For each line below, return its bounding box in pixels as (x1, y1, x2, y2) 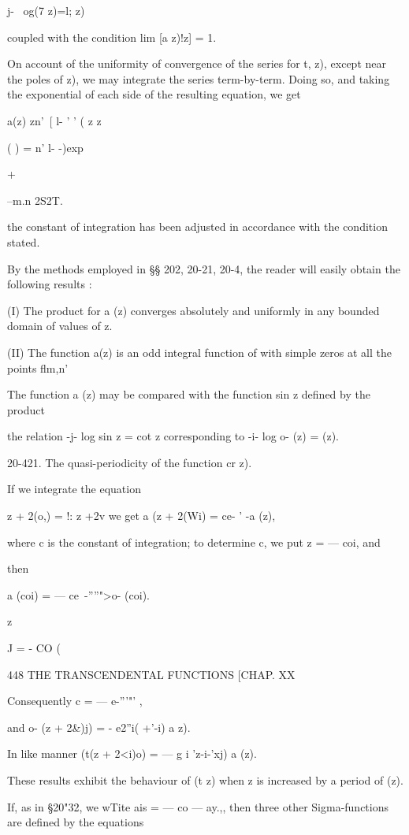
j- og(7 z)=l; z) (7, 2, 85, 18)
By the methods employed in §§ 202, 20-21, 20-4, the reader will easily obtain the (7, 260, 400, 276)
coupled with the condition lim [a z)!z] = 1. (7, 28, 217, 45)
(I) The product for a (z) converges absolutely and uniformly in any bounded (7, 302, 380, 318)
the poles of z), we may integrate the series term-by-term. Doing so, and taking (7, 70, 390, 87)
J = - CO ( (7, 640, 61, 656)
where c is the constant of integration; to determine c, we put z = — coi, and (7, 533, 381, 550)
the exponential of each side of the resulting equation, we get (7, 86, 301, 102)
